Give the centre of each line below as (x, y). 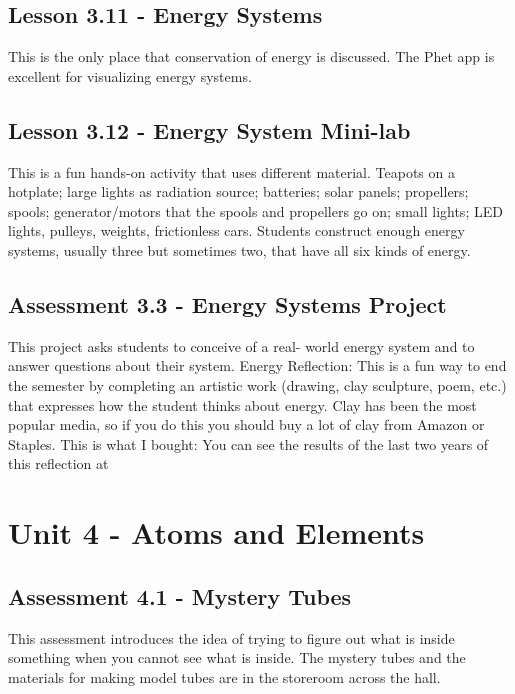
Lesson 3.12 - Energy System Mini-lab (209, 129)
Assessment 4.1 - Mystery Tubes (180, 595)
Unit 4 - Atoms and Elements (216, 532)
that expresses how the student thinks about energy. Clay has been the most (242, 404)
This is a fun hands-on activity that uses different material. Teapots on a (231, 171)
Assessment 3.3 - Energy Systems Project (227, 303)
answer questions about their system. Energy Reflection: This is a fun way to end (257, 365)
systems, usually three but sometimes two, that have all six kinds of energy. (239, 249)
